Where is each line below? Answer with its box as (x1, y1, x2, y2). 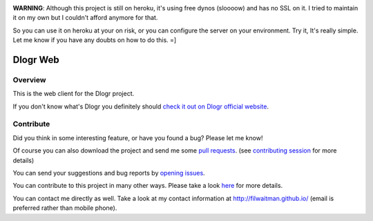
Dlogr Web (12, 54, 60, 66)
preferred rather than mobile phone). (12, 204, 117, 212)
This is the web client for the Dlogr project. (12, 90, 135, 98)
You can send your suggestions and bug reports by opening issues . (12, 169, 205, 177)
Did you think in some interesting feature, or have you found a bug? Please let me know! (12, 133, 263, 142)
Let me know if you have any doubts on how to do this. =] (12, 36, 177, 44)
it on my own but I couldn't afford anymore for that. (12, 14, 158, 22)
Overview (12, 75, 46, 84)
